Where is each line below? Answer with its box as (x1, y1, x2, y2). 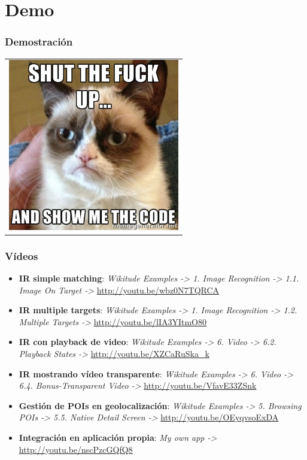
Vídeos (5, 248, 38, 263)
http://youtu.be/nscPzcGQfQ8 (19, 443, 133, 455)
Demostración (5, 34, 73, 49)
